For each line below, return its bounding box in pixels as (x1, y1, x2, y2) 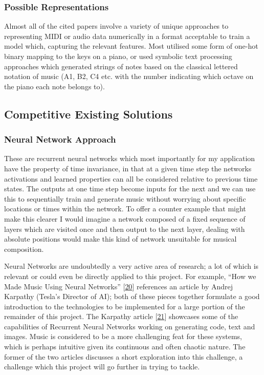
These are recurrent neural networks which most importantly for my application (4, 153, 255, 164)
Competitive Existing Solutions (4, 106, 173, 122)
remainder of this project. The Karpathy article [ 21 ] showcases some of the (4, 311, 238, 322)
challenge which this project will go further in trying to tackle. (4, 361, 200, 372)
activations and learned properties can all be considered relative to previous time (4, 173, 258, 184)
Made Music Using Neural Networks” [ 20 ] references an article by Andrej (4, 281, 233, 291)
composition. (4, 243, 44, 254)
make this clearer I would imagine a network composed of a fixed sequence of (4, 213, 246, 224)
